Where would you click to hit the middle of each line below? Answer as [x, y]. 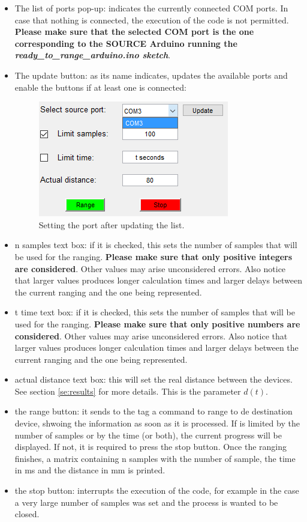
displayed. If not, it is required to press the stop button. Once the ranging [151, 447]
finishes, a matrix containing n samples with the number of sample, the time [155, 458]
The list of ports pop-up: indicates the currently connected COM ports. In [151, 8]
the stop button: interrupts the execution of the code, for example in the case [157, 490]
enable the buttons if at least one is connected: [100, 87]
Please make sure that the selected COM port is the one [134, 32]
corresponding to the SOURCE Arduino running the [126, 43]
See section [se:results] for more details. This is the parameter [128, 391]
